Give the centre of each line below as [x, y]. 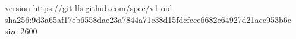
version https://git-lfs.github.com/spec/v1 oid [89, 8]
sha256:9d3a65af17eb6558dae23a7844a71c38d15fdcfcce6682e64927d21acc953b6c [148, 19]
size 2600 [21, 31]
